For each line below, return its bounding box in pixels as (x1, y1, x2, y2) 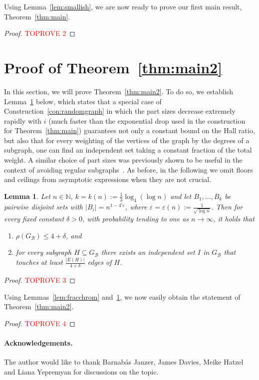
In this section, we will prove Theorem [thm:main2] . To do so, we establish (4, 86, 233, 96)
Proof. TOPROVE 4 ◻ (4, 318, 75, 328)
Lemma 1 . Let (4, 190, 50, 201)
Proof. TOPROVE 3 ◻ (4, 274, 75, 285)
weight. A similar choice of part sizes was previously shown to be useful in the (4, 155, 243, 165)
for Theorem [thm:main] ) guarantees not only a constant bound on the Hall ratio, (4, 125, 255, 136)
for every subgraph (15, 247, 72, 257)
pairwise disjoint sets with (4, 201, 83, 212)
